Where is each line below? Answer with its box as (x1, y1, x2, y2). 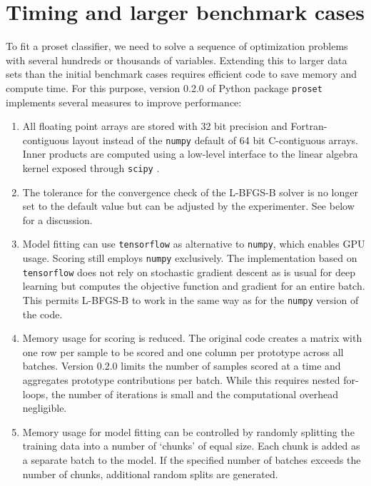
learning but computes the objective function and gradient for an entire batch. (22, 278, 365, 293)
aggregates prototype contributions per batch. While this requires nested (22, 373, 340, 388)
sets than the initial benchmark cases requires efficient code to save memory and (6, 66, 357, 81)
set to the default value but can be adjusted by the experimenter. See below (22, 198, 355, 213)
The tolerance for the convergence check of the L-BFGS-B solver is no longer (22, 184, 358, 199)
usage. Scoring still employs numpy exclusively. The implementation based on (22, 250, 357, 265)
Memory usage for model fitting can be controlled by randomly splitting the (22, 424, 355, 439)
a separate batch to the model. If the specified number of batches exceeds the (22, 452, 361, 467)
